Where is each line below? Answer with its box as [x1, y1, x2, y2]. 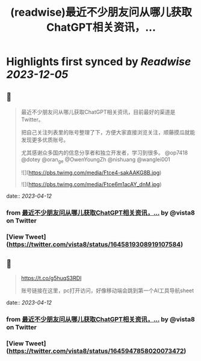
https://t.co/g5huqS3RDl [20, 275, 82, 282]
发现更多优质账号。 [20, 136, 69, 143]
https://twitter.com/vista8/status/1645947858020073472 [8, 347, 184, 356]
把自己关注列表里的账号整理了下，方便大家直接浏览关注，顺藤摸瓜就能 [20, 129, 196, 136]
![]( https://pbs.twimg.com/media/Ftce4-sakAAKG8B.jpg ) [20, 169, 162, 176]
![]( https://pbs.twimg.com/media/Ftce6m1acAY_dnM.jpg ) [20, 180, 162, 187]
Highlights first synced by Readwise [6, 55, 191, 69]
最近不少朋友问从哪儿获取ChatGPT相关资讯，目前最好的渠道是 [20, 108, 176, 115]
